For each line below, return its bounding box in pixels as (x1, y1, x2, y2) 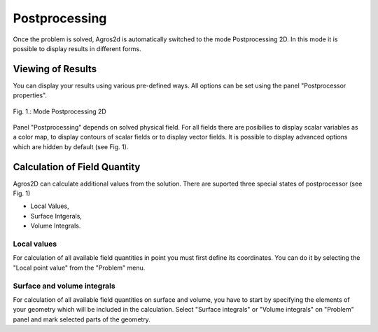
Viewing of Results (13, 63, 97, 75)
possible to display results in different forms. (13, 44, 141, 53)
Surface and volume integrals (13, 281, 115, 291)
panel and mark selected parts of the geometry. (13, 315, 150, 324)
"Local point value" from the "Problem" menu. (13, 263, 146, 272)
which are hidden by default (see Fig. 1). (13, 142, 129, 151)
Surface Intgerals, (30, 212, 82, 220)
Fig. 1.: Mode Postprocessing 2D (13, 107, 106, 116)
